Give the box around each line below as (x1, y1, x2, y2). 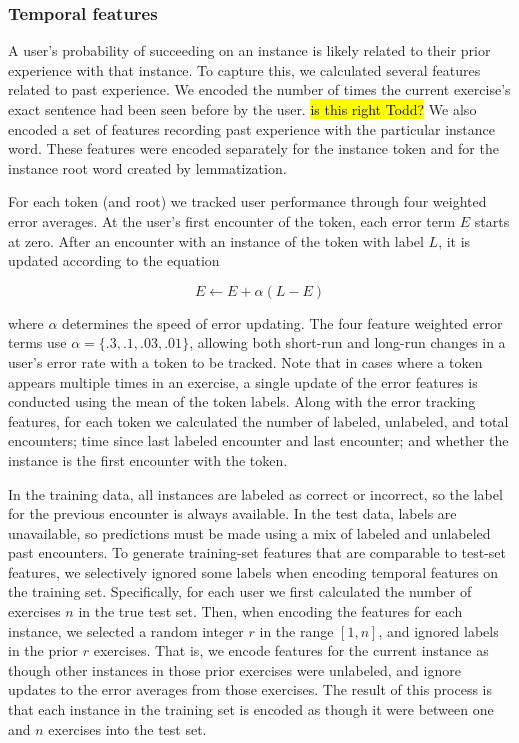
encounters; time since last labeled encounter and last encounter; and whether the (8, 430, 509, 451)
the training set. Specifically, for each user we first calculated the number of (8, 581, 472, 602)
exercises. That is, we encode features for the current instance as (93, 640, 489, 661)
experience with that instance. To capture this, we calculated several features (8, 59, 481, 80)
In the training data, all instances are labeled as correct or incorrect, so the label (8, 483, 503, 504)
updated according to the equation (8, 250, 220, 271)
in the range (259, 620, 334, 641)
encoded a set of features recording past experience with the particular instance (8, 118, 496, 139)
